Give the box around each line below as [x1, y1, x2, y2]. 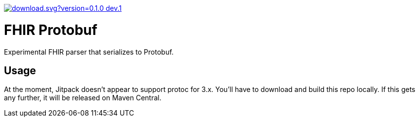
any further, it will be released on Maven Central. [4, 93, 161, 102]
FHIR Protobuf [4, 21, 97, 38]
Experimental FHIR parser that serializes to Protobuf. [4, 47, 174, 56]
